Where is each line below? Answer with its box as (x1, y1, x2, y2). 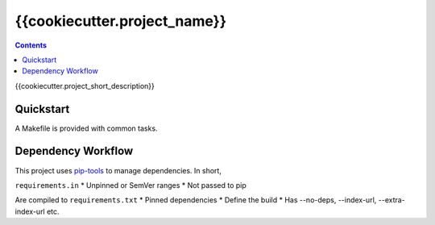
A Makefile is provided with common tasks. (14, 123, 158, 133)
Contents (14, 40, 48, 50)
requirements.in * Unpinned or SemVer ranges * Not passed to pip (14, 180, 247, 190)
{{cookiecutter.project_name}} (14, 12, 227, 30)
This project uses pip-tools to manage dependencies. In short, (14, 165, 222, 175)
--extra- (378, 195, 406, 205)
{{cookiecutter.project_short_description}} (14, 81, 155, 90)
